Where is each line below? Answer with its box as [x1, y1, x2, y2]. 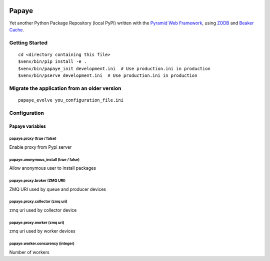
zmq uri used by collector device [9, 207, 77, 213]
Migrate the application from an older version [9, 85, 121, 92]
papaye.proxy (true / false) [9, 136, 57, 141]
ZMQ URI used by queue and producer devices [9, 186, 106, 192]
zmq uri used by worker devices [9, 228, 76, 234]
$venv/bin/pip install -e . [18, 59, 87, 64]
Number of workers [9, 249, 49, 255]
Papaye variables [9, 123, 46, 129]
